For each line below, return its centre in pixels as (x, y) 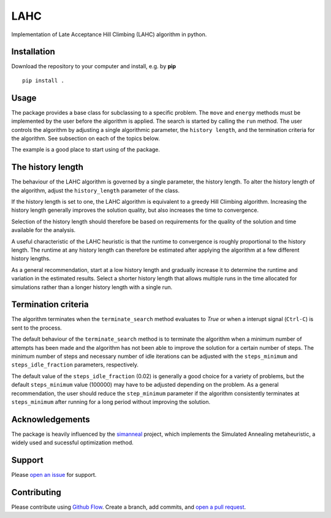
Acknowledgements (51, 419)
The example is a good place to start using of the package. (86, 150)
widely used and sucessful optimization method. (73, 443)
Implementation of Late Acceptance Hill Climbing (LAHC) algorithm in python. (109, 34)
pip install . (43, 80)
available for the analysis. (44, 230)
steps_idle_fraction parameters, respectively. (75, 365)
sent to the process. (37, 328)
